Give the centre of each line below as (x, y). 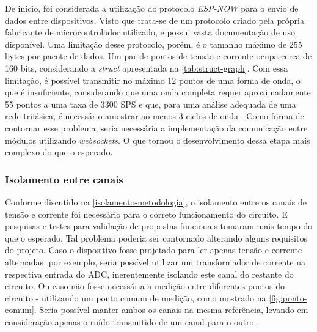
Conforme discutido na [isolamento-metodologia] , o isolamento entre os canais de (156, 201)
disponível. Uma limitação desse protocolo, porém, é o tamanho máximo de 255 (154, 44)
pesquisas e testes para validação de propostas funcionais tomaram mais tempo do (159, 226)
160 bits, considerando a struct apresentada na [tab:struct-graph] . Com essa (146, 68)
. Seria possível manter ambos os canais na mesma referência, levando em (171, 310)
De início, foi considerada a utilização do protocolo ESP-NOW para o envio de (152, 8)
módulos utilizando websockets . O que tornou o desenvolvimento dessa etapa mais (158, 140)
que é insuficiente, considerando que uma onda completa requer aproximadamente (158, 92)
